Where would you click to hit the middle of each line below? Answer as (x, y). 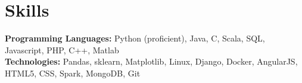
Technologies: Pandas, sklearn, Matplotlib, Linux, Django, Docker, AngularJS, (151, 61)
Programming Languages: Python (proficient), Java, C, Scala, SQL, (135, 38)
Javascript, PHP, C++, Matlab (62, 50)
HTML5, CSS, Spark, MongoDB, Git (73, 73)
